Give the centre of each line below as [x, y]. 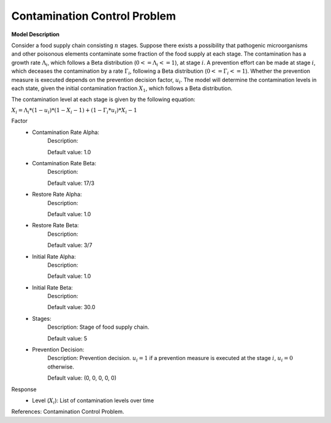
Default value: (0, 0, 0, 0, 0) [82, 378]
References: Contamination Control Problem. [68, 412]
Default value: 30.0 [71, 307]
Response [24, 389]
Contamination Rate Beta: [64, 163]
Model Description [36, 34]
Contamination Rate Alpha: [66, 132]
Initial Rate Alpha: [54, 256]
